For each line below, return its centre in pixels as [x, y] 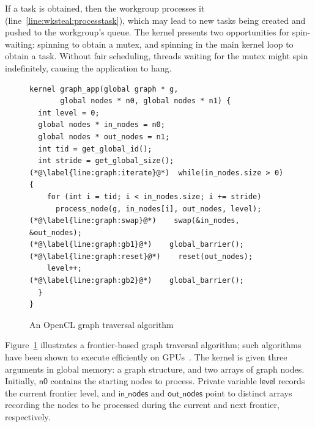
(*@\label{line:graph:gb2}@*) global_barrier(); [137, 281]
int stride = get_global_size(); [106, 161]
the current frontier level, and [61, 392]
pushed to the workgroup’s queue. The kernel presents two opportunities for [147, 32]
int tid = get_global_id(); [95, 149]
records [291, 381]
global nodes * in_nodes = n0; [102, 125]
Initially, [20, 381]
